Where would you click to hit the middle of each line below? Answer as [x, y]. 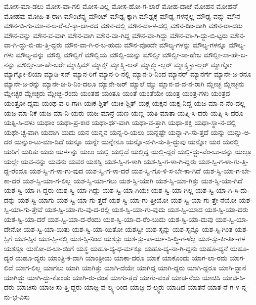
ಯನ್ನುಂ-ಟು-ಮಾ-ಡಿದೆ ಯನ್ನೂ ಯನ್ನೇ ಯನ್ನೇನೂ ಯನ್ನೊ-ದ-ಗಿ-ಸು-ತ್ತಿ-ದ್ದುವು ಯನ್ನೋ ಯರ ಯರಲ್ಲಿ [127, 142]
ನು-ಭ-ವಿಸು [17, 296]
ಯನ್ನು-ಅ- [239, 132]
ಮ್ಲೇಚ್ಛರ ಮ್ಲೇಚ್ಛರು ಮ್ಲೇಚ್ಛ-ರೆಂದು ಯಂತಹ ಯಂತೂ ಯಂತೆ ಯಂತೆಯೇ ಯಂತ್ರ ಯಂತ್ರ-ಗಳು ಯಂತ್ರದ [117, 93]
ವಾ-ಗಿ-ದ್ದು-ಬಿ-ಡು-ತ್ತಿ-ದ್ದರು [33, 45]
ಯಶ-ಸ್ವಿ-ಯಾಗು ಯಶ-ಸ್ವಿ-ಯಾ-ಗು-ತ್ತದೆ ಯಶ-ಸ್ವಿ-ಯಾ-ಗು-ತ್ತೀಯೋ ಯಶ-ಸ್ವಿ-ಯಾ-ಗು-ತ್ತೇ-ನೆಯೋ [127, 199]
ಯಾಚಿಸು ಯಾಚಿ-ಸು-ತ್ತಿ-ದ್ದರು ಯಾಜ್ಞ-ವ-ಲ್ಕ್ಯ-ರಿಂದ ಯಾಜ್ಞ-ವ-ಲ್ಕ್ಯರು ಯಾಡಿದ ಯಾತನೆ [111, 287]
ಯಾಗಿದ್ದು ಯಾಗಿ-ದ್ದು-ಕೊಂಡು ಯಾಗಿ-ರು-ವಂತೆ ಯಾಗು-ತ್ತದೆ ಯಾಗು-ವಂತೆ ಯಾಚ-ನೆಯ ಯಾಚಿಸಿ [112, 277]
